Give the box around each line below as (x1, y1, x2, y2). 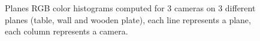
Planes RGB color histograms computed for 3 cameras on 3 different (5, 2, 256, 14)
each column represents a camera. (5, 25, 128, 37)
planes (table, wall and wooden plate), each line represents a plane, (5, 13, 251, 26)
